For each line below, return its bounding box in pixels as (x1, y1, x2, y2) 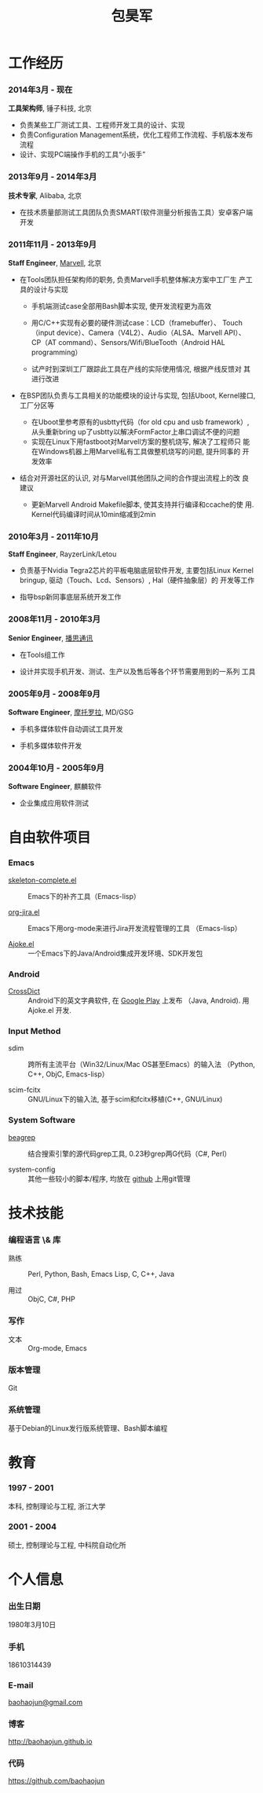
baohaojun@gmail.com (8, 1697, 83, 1707)
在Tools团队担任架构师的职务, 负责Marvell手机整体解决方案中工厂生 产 (19, 275, 246, 284)
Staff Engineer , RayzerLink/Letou (8, 549, 117, 559)
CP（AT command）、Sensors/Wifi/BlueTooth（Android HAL (31, 338, 225, 347)
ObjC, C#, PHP (27, 1294, 76, 1304)
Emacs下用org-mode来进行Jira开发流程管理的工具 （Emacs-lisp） (27, 923, 242, 933)
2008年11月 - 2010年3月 (8, 614, 100, 625)
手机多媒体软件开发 (19, 740, 82, 750)
